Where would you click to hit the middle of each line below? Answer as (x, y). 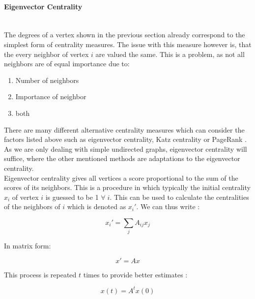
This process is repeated (40, 274)
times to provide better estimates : (135, 274)
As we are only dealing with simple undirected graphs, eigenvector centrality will (126, 149)
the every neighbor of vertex (46, 54)
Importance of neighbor (51, 96)
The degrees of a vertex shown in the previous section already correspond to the (125, 35)
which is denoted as (97, 206)
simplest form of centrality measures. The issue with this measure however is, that (128, 44)
